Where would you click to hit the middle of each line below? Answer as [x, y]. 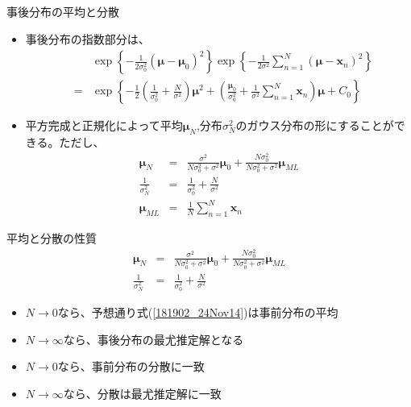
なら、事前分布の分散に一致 [131, 366]
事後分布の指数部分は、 [87, 38]
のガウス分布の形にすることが [315, 125]
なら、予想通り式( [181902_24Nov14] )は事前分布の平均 [198, 311]
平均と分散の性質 [52, 238]
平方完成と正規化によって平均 [104, 125]
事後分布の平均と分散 [63, 11]
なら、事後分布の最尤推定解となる [154, 339]
